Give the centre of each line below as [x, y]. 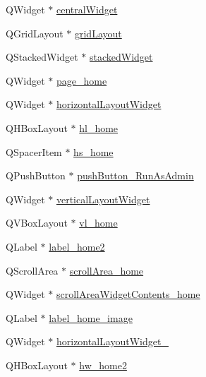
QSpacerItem [34, 151]
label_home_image [91, 317]
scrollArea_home [107, 270]
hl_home [99, 127]
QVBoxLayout [37, 223]
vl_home [98, 223]
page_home [81, 80]
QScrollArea [32, 270]
